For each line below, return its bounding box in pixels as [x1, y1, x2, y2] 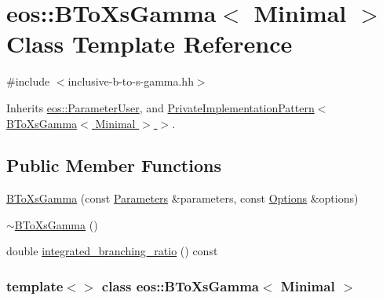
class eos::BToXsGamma [101, 276, 259, 295]
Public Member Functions [6, 153, 221, 177]
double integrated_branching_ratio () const [6, 243, 218, 259]
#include [6, 73, 50, 90]
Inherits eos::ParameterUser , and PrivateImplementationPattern [6, 99, 315, 115]
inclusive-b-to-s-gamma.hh [67, 73, 194, 90]
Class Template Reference [6, 27, 293, 60]
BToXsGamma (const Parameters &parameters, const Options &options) [6, 190, 359, 207]
